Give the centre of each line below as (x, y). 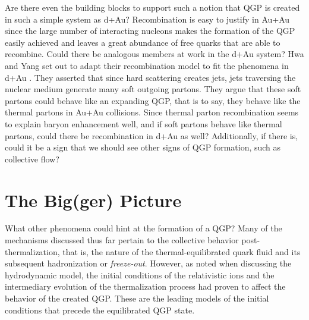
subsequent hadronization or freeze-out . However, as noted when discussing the (148, 263)
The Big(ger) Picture (93, 200)
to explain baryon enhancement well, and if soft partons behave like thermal (144, 123)
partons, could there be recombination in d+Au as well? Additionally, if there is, (152, 135)
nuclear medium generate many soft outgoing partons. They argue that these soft (153, 89)
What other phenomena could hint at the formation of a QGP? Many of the (144, 228)
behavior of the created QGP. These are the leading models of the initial (137, 298)
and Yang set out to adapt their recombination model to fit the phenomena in (147, 65)
